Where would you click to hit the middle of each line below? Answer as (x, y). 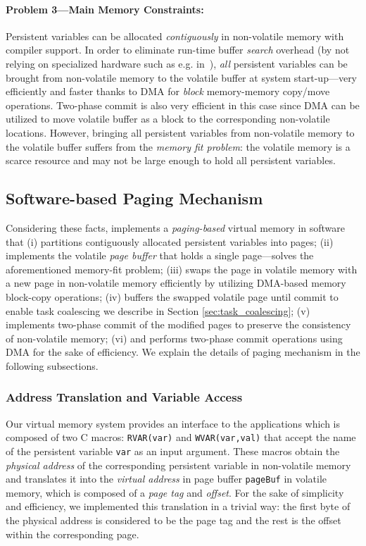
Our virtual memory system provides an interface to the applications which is (173, 423)
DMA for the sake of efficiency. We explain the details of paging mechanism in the (183, 352)
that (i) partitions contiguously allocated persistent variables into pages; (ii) (170, 241)
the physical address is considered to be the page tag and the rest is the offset (173, 520)
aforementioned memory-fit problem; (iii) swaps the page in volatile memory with (182, 269)
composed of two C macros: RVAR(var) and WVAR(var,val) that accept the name (181, 437)
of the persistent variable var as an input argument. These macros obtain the (173, 451)
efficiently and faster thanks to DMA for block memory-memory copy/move (168, 91)
